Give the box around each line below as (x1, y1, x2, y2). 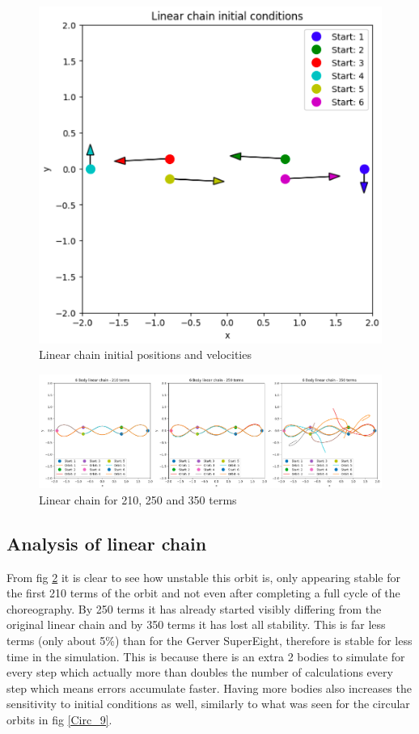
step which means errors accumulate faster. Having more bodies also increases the (6, 679, 412, 696)
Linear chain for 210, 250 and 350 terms (39, 491, 237, 508)
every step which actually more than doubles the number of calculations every (6, 664, 393, 681)
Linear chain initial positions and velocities (39, 346, 252, 363)
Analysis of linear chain (6, 530, 207, 555)
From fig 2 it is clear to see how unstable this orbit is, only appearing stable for (6, 568, 400, 585)
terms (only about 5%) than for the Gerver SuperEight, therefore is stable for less (6, 632, 413, 649)
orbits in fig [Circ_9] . (6, 711, 112, 728)
